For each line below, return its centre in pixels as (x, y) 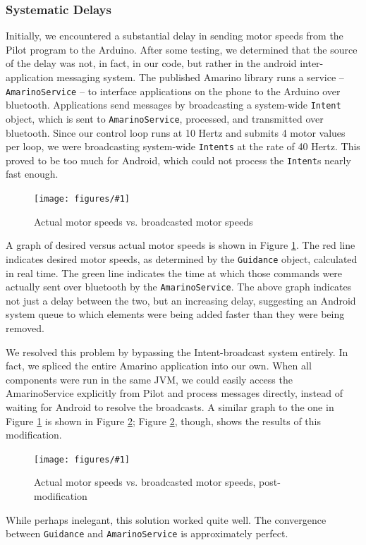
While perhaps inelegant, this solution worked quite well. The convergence (166, 519)
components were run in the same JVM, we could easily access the (149, 379)
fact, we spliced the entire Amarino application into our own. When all (159, 366)
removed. (25, 328)
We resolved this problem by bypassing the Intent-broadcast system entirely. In (177, 351)
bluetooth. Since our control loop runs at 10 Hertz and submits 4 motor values (176, 132)
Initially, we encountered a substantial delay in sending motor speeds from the (175, 36)
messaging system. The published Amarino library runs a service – (200, 77)
